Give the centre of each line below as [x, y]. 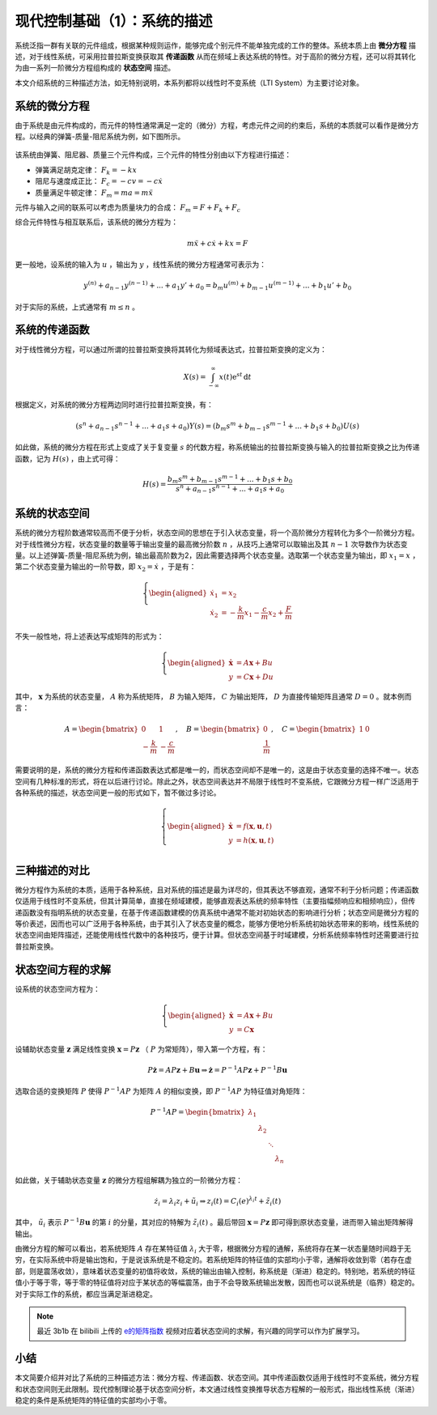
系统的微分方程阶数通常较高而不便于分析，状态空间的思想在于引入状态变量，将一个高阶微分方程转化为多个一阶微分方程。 [217, 533]
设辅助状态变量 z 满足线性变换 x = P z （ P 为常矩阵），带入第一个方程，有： [141, 1049]
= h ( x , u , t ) [255, 841]
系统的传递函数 [52, 330]
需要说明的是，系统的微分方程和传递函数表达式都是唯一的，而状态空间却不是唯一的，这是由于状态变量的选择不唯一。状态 [217, 770]
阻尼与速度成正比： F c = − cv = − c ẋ [99, 182]
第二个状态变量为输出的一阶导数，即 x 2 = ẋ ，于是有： [106, 568]
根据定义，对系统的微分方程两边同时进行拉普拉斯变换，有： [114, 405]
